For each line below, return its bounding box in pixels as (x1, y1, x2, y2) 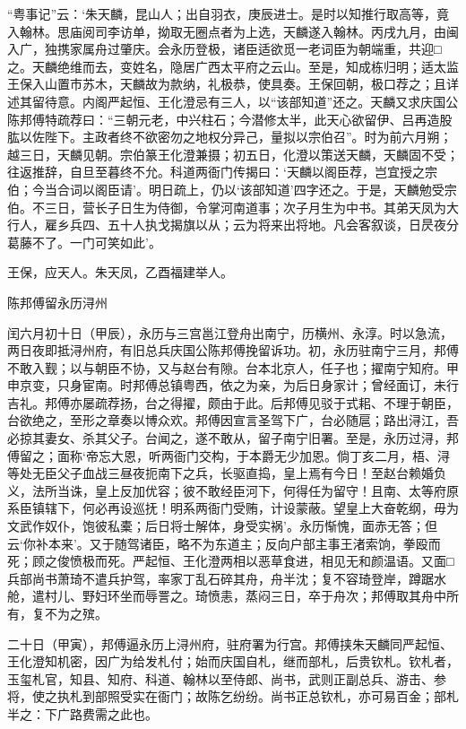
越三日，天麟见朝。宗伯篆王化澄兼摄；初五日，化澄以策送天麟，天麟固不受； (7, 144, 459, 163)
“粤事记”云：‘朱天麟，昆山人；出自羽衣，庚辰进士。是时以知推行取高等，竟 (7, 4, 450, 22)
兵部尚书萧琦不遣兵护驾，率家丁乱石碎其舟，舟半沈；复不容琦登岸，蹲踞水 (7, 568, 446, 587)
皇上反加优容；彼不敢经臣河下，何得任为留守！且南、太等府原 (94, 481, 459, 499)
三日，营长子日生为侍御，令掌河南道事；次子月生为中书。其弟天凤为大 (44, 197, 459, 216)
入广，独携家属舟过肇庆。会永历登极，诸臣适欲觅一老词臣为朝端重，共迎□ (7, 39, 442, 58)
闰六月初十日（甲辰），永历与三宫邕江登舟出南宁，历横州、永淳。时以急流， (7, 323, 453, 342)
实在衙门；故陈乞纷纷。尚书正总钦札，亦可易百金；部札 (132, 687, 459, 706)
